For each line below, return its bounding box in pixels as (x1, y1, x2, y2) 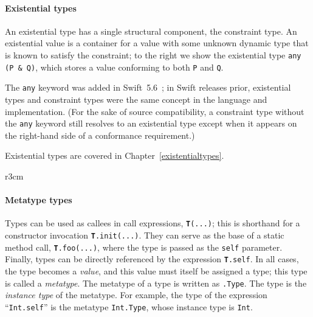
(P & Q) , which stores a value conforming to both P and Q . (5, 60, 224, 73)
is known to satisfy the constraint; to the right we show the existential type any (5, 48, 301, 61)
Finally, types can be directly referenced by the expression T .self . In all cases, (5, 253, 299, 265)
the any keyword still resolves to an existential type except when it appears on (5, 117, 297, 130)
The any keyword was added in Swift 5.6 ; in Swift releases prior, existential (5, 81, 291, 94)
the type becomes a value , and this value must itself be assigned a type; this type (5, 265, 308, 277)
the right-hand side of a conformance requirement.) (5, 128, 195, 141)
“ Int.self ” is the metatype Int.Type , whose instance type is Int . (5, 300, 253, 313)
